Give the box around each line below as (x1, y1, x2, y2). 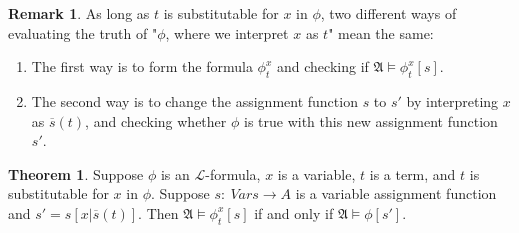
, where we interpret (165, 22, 289, 43)
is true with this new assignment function (243, 110, 498, 131)
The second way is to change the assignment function (31, 90, 358, 111)
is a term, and (369, 163, 456, 184)
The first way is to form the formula (31, 56, 253, 77)
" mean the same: (328, 22, 434, 43)
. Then (138, 202, 179, 223)
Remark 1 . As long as (8, 3, 150, 23)
